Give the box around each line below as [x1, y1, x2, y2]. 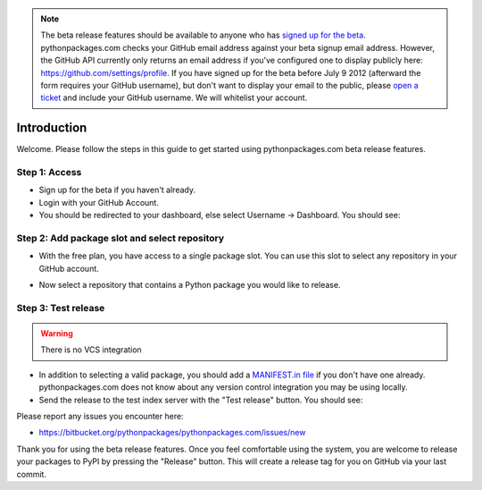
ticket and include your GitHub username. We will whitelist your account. [40, 92, 308, 103]
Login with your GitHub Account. [38, 197, 160, 207]
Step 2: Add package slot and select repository [16, 232, 225, 244]
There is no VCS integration [40, 344, 142, 355]
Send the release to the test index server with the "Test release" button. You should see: [38, 394, 363, 405]
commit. [16, 469, 46, 479]
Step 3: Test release [16, 301, 105, 314]
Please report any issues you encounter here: [16, 411, 184, 421]
